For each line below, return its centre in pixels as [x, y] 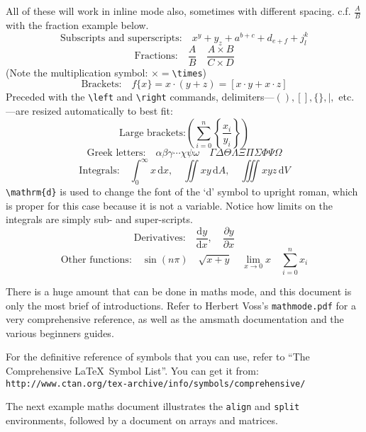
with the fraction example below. [77, 24]
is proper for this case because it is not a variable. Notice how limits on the [170, 205]
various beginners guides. [60, 332]
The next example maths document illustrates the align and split [153, 406]
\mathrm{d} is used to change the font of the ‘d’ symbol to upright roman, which [182, 191]
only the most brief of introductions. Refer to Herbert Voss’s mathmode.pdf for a [181, 305]
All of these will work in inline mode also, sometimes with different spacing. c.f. [178, 11]
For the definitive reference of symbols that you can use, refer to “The [158, 357]
